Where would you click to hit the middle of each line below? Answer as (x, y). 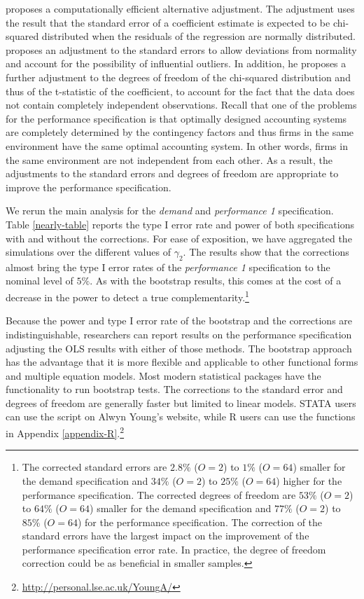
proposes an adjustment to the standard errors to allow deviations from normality (181, 49)
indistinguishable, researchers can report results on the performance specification (179, 334)
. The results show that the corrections (266, 252)
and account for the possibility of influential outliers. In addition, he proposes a (176, 63)
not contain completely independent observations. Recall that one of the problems (181, 105)
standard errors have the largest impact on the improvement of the (166, 536)
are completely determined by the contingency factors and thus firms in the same (180, 132)
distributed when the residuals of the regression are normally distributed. (198, 36)
